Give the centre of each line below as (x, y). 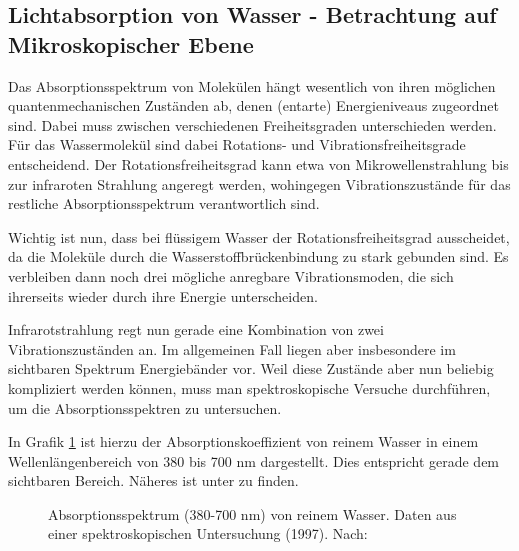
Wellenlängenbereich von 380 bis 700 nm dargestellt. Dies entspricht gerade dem (254, 460)
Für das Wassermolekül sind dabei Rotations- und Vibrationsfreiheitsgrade (237, 144)
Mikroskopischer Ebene (131, 43)
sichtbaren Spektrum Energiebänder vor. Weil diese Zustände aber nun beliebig (251, 368)
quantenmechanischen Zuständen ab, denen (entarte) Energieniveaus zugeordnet (253, 105)
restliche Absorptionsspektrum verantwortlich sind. (164, 203)
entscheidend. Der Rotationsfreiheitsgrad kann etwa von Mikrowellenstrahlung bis (258, 163)
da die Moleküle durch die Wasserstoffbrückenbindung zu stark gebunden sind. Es (258, 256)
